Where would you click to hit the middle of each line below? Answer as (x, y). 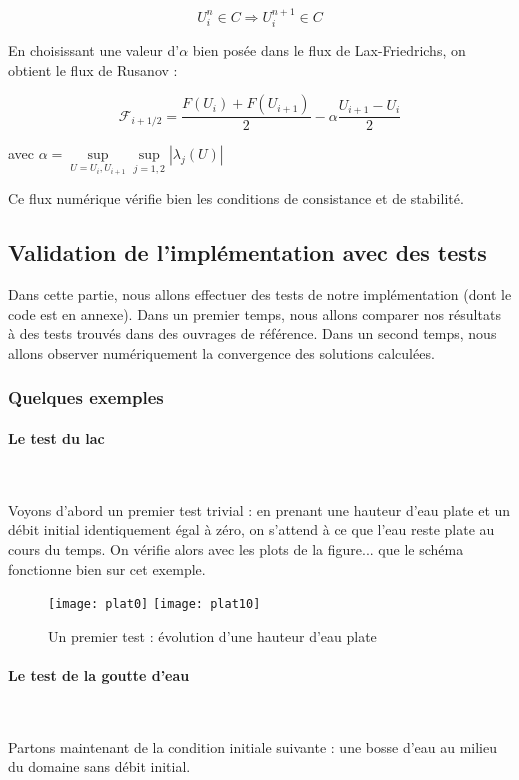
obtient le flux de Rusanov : (93, 69)
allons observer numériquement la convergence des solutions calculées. (221, 352)
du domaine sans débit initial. (99, 766)
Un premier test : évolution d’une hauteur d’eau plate (212, 635)
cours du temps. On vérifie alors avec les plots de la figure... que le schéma (236, 548)
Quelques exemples (86, 397)
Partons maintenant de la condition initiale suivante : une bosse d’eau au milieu (253, 746)
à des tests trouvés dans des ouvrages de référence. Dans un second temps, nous (252, 333)
